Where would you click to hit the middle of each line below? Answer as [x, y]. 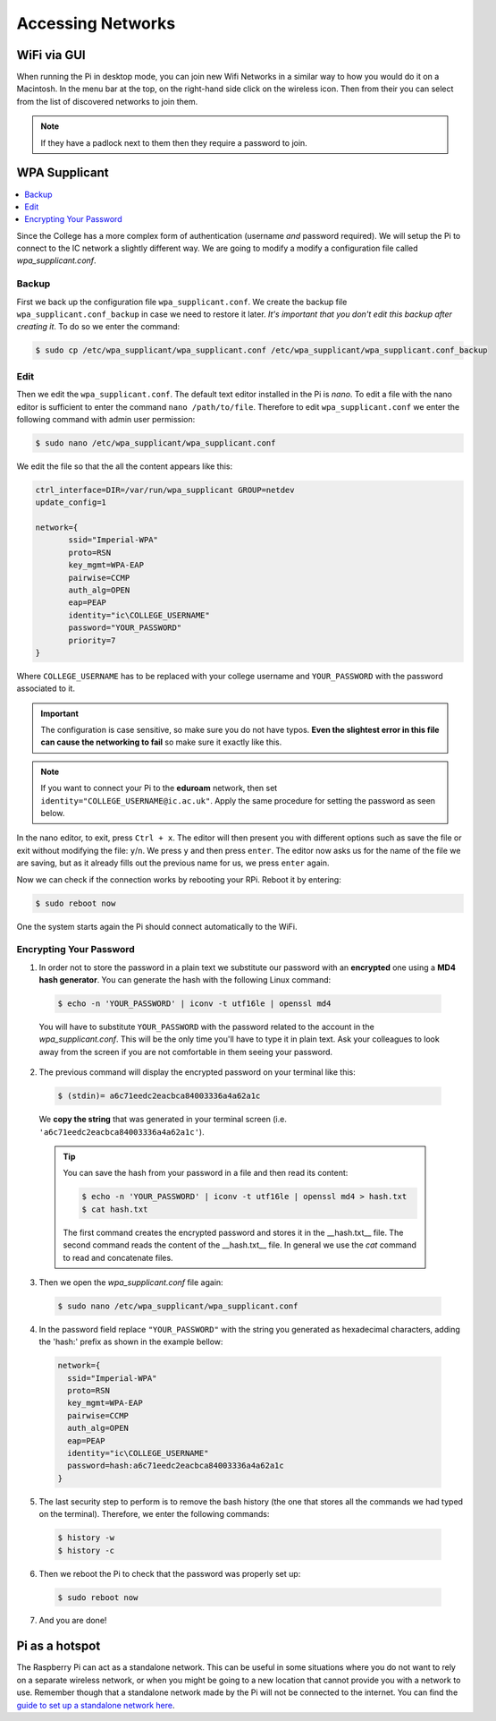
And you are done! [73, 1621]
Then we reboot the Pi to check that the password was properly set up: [170, 1573]
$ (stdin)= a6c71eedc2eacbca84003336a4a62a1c [159, 1096]
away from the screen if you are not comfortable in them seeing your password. [186, 1052]
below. [53, 814]
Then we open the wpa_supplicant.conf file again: [131, 1282]
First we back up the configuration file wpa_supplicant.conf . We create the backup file [182, 302]
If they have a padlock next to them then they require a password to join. [174, 142]
